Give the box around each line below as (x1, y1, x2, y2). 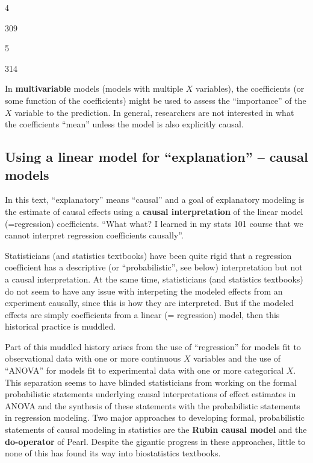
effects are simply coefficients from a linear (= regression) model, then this (5, 308, 280, 321)
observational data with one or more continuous (5, 352, 181, 365)
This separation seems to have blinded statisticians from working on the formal (5, 375, 297, 388)
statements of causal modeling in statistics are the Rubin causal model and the (5, 423, 307, 436)
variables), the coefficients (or (196, 82, 305, 95)
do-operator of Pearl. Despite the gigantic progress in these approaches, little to (5, 435, 306, 447)
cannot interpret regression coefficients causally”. (5, 229, 184, 241)
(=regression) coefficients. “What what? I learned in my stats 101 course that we (5, 217, 303, 229)
